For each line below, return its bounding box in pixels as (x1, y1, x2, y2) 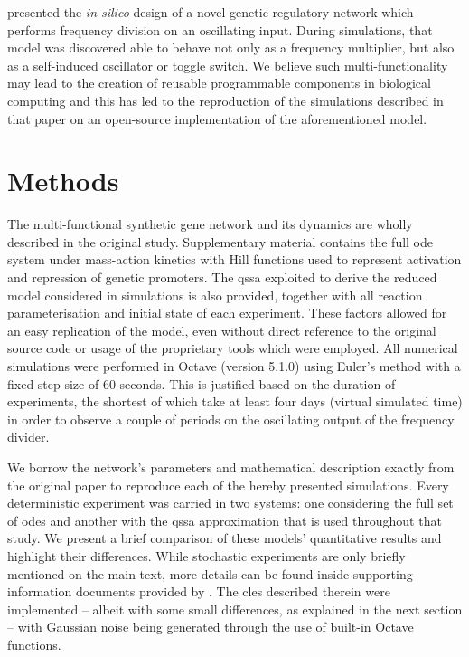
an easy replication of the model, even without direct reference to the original (7, 320, 436, 339)
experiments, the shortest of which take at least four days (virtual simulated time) (7, 392, 463, 411)
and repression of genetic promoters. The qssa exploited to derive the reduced (7, 268, 437, 287)
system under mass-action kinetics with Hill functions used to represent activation (7, 250, 462, 269)
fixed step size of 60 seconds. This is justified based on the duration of (7, 374, 396, 393)
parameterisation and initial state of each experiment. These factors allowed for (7, 303, 447, 322)
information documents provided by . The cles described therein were (7, 582, 390, 601)
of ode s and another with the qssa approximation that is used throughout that (7, 510, 442, 529)
